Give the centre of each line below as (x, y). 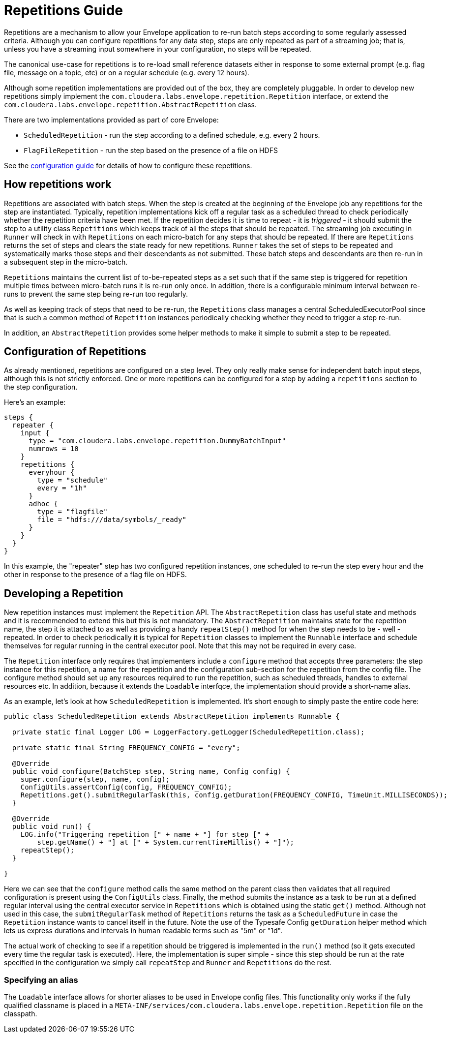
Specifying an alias (41, 980)
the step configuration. (41, 387)
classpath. (21, 1014)
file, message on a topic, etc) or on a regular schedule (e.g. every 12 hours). (127, 72)
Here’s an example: (35, 402)
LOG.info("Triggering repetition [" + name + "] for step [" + (145, 835)
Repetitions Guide (64, 10)
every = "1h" (62, 488)
